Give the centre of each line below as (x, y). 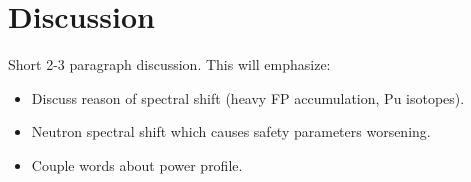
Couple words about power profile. (137, 164)
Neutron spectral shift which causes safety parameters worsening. (231, 131)
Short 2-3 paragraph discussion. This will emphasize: (169, 64)
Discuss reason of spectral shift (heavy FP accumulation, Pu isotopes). (248, 97)
